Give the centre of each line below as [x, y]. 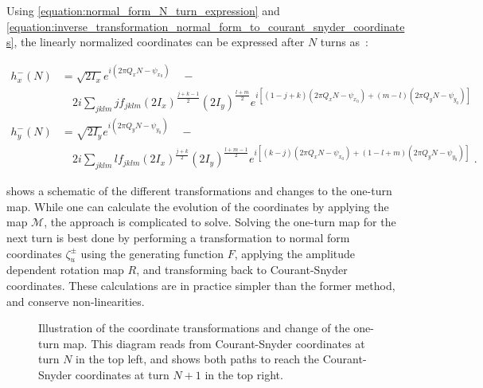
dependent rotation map [65, 270]
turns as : [344, 42]
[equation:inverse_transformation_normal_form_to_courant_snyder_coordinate [206, 26]
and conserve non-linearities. [76, 301]
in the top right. [244, 374]
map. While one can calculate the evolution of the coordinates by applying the [198, 206]
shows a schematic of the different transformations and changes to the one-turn [199, 191]
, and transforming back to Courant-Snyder [242, 270]
